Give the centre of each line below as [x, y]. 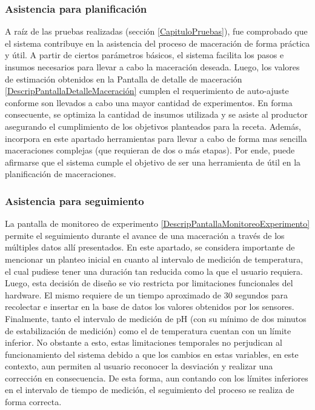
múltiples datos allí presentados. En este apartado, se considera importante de [150, 247]
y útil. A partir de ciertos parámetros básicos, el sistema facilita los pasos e [144, 55]
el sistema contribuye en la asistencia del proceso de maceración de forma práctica [157, 43]
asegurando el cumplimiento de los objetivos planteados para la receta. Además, [153, 126]
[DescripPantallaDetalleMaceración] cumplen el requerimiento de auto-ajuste [147, 91]
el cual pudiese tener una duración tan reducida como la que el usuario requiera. [154, 271]
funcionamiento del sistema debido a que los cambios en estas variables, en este [152, 354]
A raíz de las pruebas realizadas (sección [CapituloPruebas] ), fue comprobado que [156, 31]
